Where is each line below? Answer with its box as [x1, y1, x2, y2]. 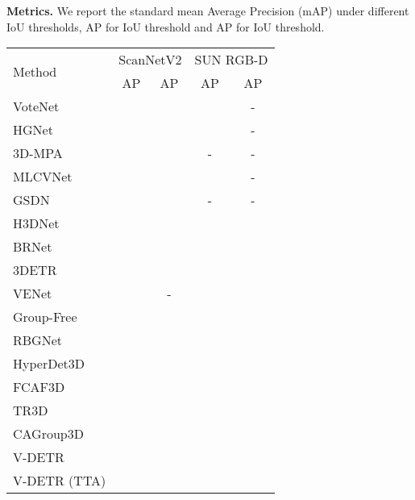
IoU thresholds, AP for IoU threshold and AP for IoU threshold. [6, 18, 325, 35]
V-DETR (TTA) [13, 471, 106, 490]
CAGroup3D [13, 424, 84, 444]
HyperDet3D [13, 354, 85, 373]
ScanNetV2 [118, 50, 182, 69]
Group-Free [13, 307, 77, 327]
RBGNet [13, 331, 62, 350]
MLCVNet [13, 167, 73, 186]
